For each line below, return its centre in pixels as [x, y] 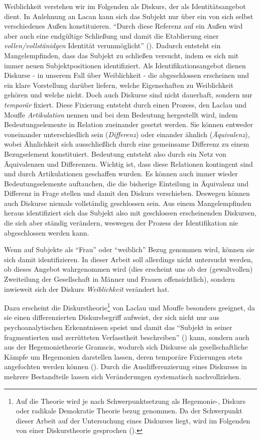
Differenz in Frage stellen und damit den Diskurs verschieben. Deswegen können [127, 193]
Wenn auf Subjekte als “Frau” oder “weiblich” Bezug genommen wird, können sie [129, 249]
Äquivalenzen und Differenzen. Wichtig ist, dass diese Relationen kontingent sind [128, 163]
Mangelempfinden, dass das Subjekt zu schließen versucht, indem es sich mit [121, 55]
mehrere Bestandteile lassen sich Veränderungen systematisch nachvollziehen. [123, 376]
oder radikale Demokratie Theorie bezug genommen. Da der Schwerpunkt [129, 411]
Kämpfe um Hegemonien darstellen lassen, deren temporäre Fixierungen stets [123, 356]
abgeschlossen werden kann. [47, 232]
